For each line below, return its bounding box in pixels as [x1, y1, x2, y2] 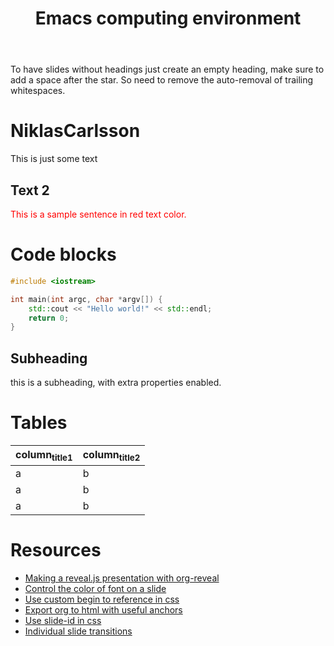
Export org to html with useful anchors [24, 604, 183, 616]
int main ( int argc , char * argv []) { [10, 294, 163, 304]
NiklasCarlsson [10, 120, 141, 142]
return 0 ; [28, 313, 70, 323]
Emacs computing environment [34, 7, 302, 30]
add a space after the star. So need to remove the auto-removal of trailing [10, 74, 314, 86]
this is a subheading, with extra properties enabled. [10, 377, 222, 389]
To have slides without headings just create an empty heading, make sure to [10, 63, 325, 76]
